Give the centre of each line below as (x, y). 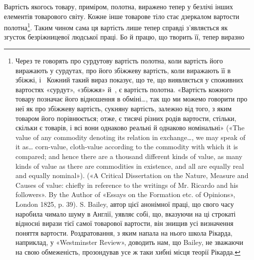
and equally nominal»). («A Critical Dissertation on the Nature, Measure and (132, 175)
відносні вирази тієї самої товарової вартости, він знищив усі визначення (124, 223)
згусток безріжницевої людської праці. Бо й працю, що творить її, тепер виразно (124, 37)
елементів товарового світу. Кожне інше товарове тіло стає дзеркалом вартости (122, 16)
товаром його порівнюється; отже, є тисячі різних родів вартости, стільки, (126, 118)
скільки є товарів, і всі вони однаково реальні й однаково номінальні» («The (130, 128)
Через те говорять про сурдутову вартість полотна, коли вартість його (119, 61)
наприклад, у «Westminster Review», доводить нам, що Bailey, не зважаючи (129, 242)
